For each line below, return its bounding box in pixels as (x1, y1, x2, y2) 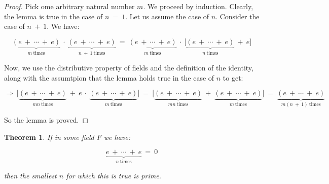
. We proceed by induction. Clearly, (143, 1, 253, 11)
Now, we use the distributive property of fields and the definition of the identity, (4, 62, 253, 73)
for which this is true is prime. (66, 170, 161, 180)
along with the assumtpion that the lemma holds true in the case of (4, 72, 214, 83)
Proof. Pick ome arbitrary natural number (4, 1, 135, 11)
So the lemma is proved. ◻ (4, 114, 89, 125)
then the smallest (4, 170, 57, 180)
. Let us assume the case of (125, 11, 209, 21)
